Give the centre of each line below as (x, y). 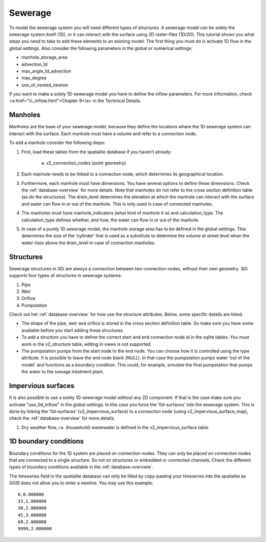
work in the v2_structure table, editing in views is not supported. (87, 344)
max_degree (34, 78)
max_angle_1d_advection (46, 71)
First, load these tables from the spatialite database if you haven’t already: (97, 152)
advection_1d (34, 64)
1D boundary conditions (46, 441)
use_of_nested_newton (45, 85)
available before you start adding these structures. (73, 330)
